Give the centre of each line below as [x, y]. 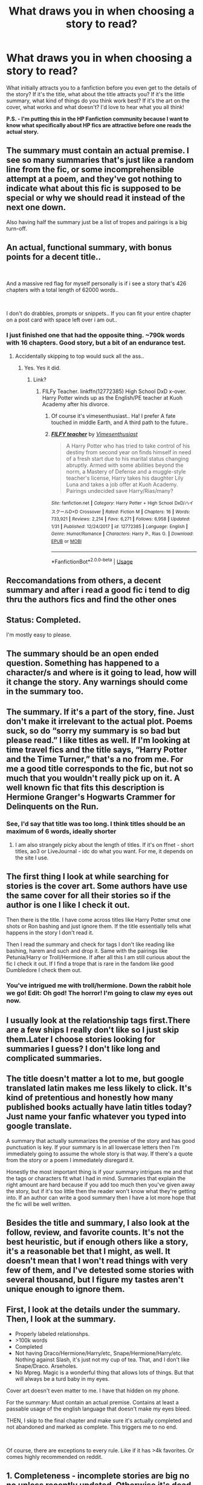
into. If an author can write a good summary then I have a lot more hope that [101, 1197]
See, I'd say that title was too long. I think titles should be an [96, 824]
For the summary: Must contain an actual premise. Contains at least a [93, 1402]
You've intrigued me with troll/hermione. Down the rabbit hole [99, 985]
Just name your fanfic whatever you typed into [96, 1116]
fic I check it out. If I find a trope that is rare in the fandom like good [90, 964]
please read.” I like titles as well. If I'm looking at [98, 740]
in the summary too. [45, 692]
